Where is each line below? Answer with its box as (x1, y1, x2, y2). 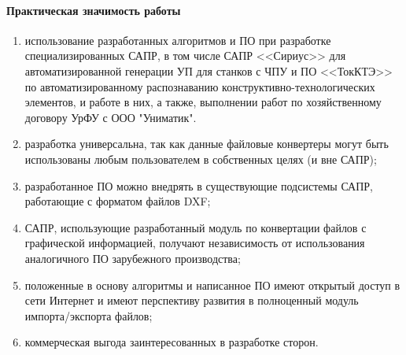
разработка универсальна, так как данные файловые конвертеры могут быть (24, 135, 389, 152)
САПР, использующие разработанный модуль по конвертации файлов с (24, 219, 367, 235)
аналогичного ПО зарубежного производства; (24, 250, 241, 266)
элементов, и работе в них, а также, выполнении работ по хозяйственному (24, 94, 382, 110)
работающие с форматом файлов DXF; (24, 193, 211, 209)
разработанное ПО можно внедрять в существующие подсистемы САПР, (24, 177, 373, 194)
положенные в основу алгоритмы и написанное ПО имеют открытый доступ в (24, 276, 400, 293)
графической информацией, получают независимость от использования (24, 235, 365, 251)
